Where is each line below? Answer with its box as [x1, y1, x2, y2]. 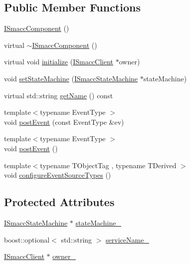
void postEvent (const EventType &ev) [4, 116, 124, 127]
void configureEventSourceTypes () [4, 170, 111, 180]
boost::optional [4, 234, 50, 245]
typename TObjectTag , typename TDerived [40, 160, 177, 170]
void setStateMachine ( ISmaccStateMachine [4, 73, 138, 83]
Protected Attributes [4, 194, 115, 210]
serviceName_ [106, 234, 149, 245]
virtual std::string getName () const [4, 90, 113, 100]
